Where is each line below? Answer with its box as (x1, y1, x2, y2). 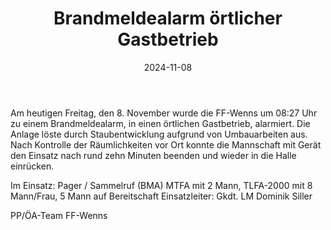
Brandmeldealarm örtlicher (53, 7, 283, 30)
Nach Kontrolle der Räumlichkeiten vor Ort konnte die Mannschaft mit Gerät (10, 138, 322, 151)
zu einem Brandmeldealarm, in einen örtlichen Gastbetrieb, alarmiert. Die (10, 117, 311, 129)
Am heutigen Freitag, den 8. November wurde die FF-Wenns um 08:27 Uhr (10, 107, 318, 119)
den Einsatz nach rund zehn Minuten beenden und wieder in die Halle (10, 149, 297, 161)
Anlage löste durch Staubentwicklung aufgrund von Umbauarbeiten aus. (10, 128, 308, 140)
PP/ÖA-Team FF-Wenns (10, 209, 108, 221)
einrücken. (10, 160, 55, 172)
